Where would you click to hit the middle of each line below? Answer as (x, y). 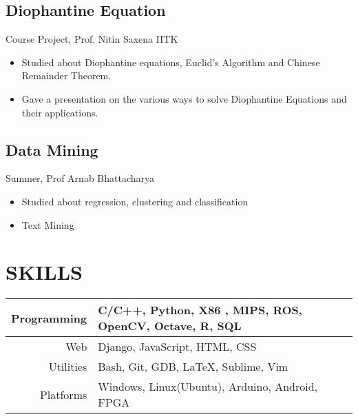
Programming (49, 318)
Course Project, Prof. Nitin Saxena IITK (92, 39)
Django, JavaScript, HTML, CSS (177, 347)
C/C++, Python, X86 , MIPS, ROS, (200, 310)
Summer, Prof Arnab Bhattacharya (80, 178)
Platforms (63, 394)
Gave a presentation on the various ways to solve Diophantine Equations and (184, 98)
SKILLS (44, 272)
